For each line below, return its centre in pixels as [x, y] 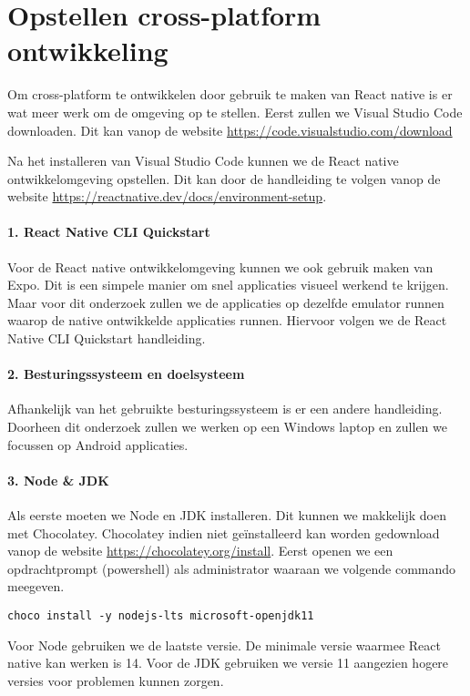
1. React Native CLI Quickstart [109, 232]
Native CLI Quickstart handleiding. [107, 338]
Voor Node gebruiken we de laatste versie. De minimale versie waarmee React [224, 645]
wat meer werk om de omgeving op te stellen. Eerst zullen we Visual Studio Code [235, 112]
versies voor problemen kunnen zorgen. [116, 680]
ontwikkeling [88, 51]
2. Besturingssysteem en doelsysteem [126, 374]
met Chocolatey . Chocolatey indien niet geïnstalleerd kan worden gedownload [224, 532]
